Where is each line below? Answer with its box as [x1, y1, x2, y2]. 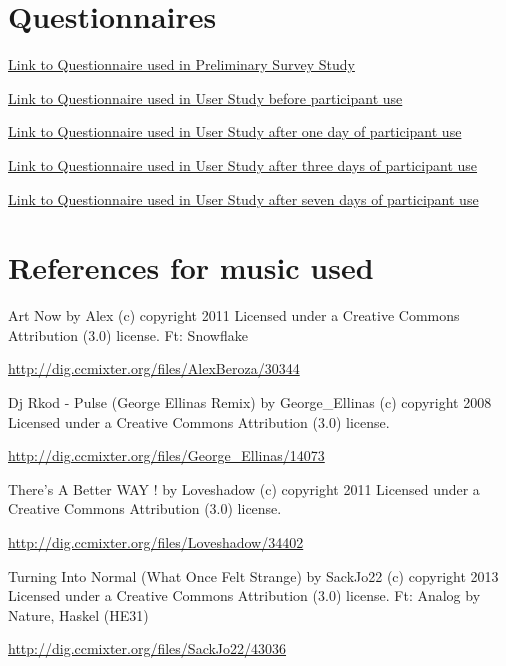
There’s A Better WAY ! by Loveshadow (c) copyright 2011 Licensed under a [8, 478, 480, 499]
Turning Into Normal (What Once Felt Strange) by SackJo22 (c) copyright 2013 [8, 565, 499, 586]
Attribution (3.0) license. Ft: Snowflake [8, 324, 248, 345]
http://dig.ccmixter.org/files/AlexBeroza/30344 [8, 358, 300, 379]
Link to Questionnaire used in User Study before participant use [8, 87, 403, 108]
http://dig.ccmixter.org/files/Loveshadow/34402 [8, 531, 304, 552]
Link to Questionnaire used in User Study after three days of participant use [8, 154, 478, 175]
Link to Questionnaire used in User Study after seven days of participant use [8, 188, 479, 209]
